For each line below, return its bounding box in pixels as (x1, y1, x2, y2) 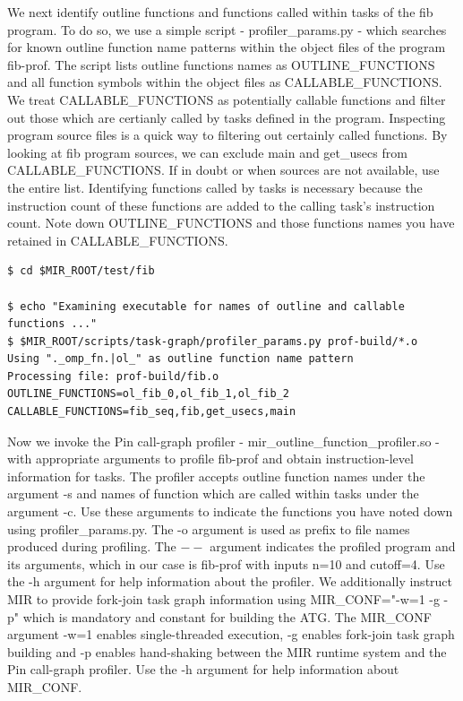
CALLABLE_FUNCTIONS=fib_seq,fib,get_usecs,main (7, 405, 296, 419)
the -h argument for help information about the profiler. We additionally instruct (7, 572, 453, 591)
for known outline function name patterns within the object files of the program (7, 38, 446, 56)
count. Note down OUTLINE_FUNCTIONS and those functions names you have (7, 213, 455, 232)
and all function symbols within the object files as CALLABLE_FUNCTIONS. (7, 73, 442, 91)
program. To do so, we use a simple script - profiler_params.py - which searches (7, 20, 447, 39)
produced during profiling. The (7, 537, 176, 556)
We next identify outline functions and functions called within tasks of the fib (7, 3, 433, 21)
